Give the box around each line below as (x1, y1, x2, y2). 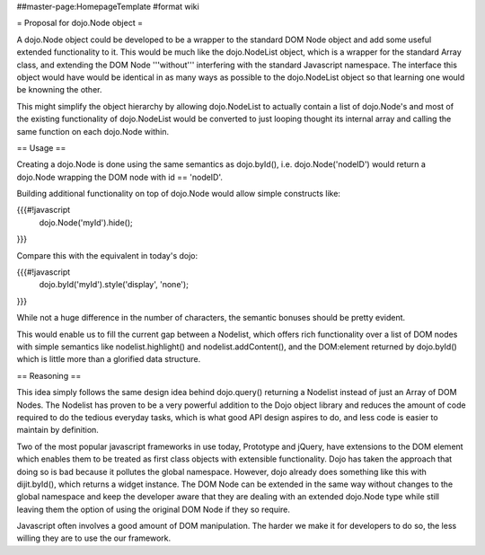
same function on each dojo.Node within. (16, 126, 170, 137)
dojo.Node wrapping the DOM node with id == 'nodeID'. (16, 172, 224, 182)
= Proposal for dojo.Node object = (16, 18, 144, 29)
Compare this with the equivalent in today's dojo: (16, 250, 198, 260)
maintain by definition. (16, 425, 99, 436)
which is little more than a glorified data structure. (16, 354, 201, 365)
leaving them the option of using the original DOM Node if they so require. (16, 504, 291, 515)
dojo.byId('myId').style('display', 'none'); (39, 279, 189, 290)
